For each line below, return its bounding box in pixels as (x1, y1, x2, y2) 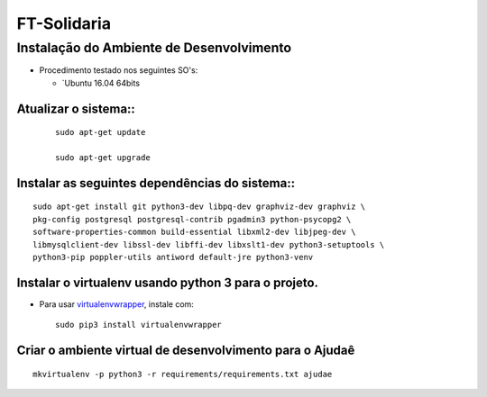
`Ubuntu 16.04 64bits (61, 77, 140, 88)
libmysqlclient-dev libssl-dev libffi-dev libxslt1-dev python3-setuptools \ (32, 239, 385, 249)
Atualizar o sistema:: (16, 101, 135, 116)
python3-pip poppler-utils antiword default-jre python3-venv (32, 252, 314, 262)
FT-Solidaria (16, 14, 112, 33)
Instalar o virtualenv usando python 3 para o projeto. (16, 275, 319, 290)
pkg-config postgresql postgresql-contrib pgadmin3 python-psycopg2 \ (32, 214, 352, 224)
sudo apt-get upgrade (55, 152, 151, 162)
